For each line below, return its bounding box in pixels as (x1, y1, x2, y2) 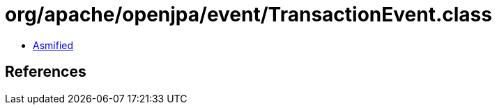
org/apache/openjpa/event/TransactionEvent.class (5, 3, 492, 26)
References (5, 63, 86, 81)
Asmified (33, 39, 74, 51)
